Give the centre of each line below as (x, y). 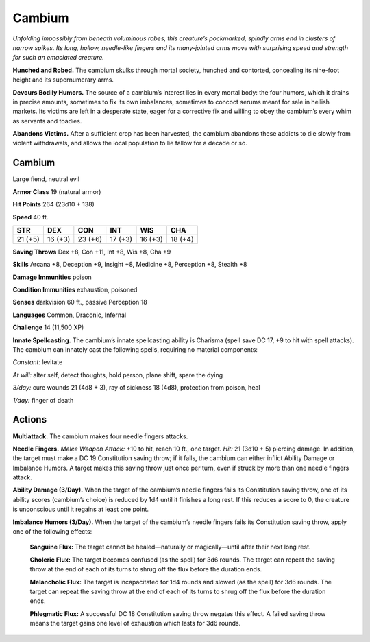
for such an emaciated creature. (58, 58)
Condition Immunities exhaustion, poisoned (75, 290)
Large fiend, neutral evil (46, 179)
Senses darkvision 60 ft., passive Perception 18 (80, 302)
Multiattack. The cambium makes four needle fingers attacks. (100, 436)
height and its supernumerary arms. (63, 80)
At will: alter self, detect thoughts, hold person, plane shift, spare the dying (118, 374)
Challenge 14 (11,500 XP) (48, 328)
